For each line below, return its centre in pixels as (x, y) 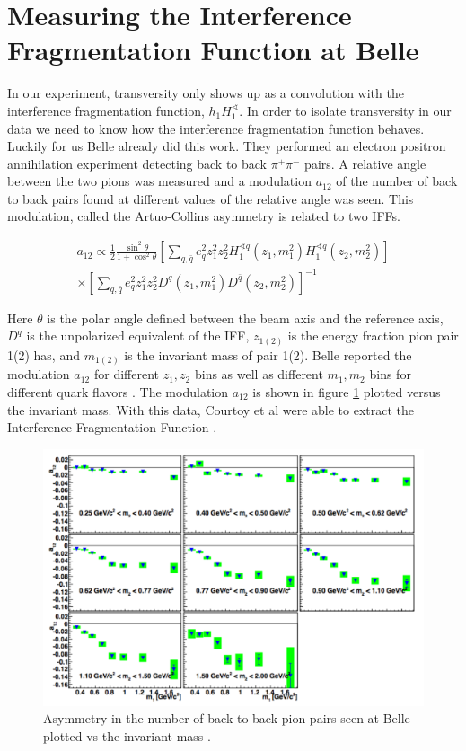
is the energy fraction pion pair (373, 336)
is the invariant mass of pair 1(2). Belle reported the (268, 354)
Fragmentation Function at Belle (213, 50)
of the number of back (397, 181)
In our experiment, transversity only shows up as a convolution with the (206, 93)
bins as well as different (259, 374)
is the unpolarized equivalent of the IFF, (138, 336)
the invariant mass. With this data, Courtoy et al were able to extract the (211, 409)
